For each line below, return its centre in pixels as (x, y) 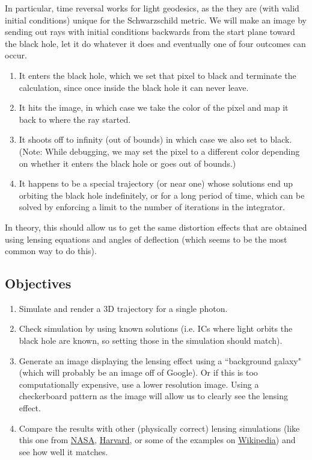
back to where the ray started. (75, 119)
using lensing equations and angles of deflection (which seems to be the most (146, 239)
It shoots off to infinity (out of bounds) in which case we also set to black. (155, 139)
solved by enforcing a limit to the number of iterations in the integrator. (152, 207)
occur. (16, 55)
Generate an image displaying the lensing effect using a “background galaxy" (160, 360)
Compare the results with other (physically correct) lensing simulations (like (159, 428)
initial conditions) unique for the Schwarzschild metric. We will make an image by (156, 20)
